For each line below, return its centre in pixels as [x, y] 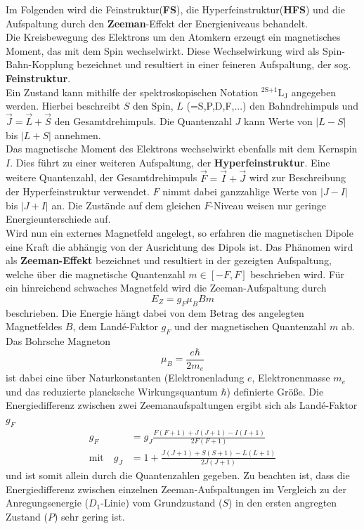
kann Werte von [278, 120]
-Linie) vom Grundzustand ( [162, 503]
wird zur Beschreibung [297, 177]
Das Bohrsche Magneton [58, 341]
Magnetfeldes [34, 326]
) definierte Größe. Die [275, 391]
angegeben [314, 92]
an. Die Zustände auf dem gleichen [126, 205]
